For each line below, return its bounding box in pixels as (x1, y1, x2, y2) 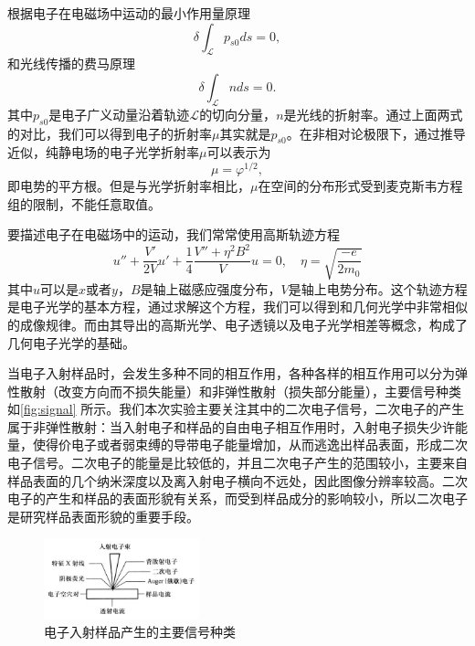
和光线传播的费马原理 (7, 54, 135, 73)
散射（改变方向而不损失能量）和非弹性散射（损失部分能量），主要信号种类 (19, 381, 461, 400)
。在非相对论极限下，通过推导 (286, 123, 466, 143)
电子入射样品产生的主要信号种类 (44, 621, 236, 641)
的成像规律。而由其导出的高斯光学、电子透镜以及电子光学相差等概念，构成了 (7, 314, 468, 334)
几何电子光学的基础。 (7, 333, 135, 352)
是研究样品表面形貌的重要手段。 (7, 506, 199, 525)
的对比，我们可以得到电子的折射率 (7, 123, 212, 143)
